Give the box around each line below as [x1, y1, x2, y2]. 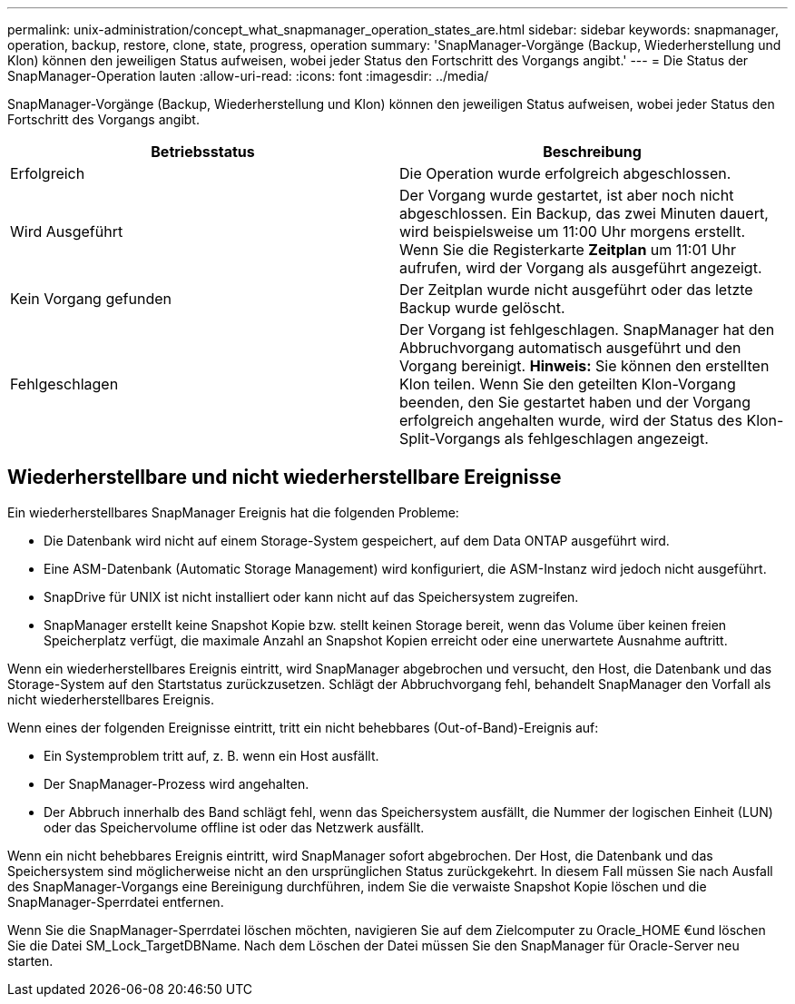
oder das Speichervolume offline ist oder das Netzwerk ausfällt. [44, 819, 425, 835]
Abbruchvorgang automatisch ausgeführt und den [399, 339, 741, 357]
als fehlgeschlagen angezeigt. [504, 429, 709, 448]
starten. [7, 952, 54, 969]
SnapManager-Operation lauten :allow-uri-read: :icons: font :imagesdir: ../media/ [7, 68, 489, 84]
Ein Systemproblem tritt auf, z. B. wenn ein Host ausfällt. [44, 747, 379, 763]
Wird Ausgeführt [10, 222, 123, 241]
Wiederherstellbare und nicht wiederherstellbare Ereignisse [7, 466, 562, 489]
